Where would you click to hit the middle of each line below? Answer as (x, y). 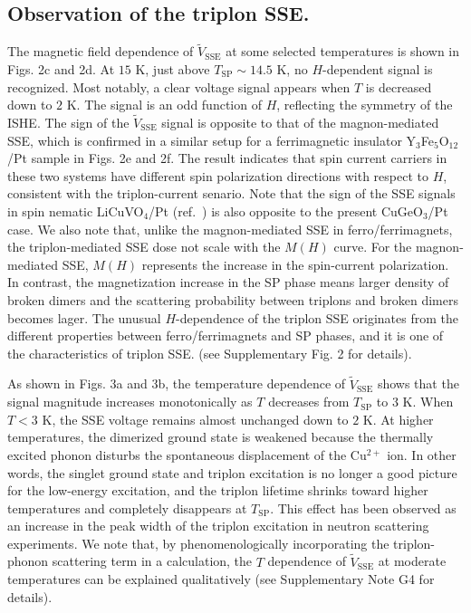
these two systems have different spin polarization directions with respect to (218, 175)
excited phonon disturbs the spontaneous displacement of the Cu (187, 454)
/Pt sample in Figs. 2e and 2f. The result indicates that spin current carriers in (227, 158)
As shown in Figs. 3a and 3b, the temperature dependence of (177, 383)
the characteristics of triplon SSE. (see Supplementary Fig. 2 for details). (210, 353)
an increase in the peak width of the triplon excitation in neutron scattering (218, 526)
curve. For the (373, 247)
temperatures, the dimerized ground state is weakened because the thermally (221, 437)
